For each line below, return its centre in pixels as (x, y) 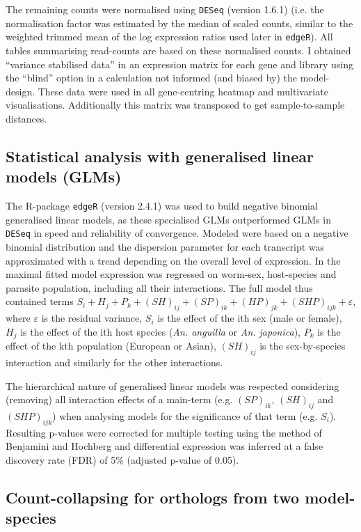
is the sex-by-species (303, 346)
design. (21, 91)
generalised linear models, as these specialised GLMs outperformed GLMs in (169, 219)
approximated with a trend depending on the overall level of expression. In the (173, 260)
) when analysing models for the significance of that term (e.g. (185, 415)
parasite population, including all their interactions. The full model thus (159, 287)
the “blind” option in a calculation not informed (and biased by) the (152, 78)
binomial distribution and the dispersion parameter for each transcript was (165, 246)
